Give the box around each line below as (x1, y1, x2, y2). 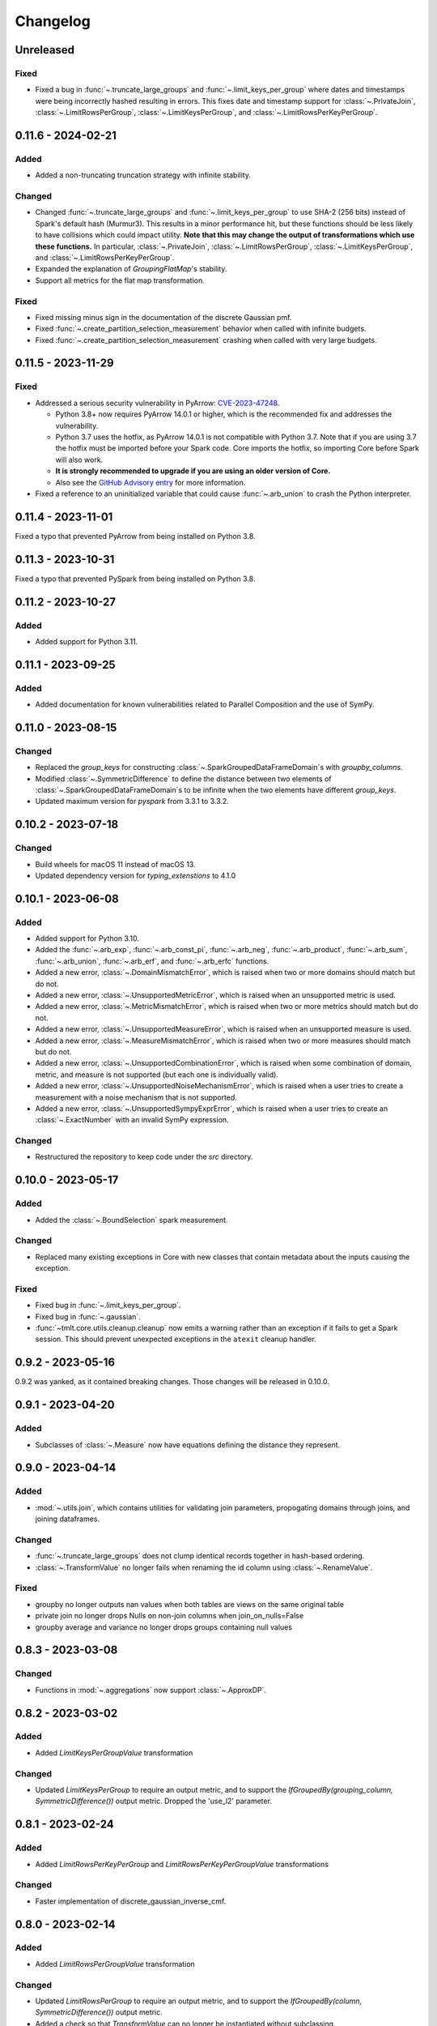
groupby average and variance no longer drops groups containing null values (35, 1622, 293, 1632)
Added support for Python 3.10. (35, 934, 139, 943)
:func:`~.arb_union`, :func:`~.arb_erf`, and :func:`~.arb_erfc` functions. (35, 956, 269, 966)
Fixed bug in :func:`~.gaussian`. (35, 1311, 141, 1321)
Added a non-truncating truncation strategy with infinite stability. (35, 170, 251, 180)
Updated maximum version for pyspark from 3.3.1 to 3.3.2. (35, 797, 230, 806)
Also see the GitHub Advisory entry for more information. (55, 477, 246, 487)
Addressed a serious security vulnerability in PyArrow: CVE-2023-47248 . (35, 398, 280, 408)
